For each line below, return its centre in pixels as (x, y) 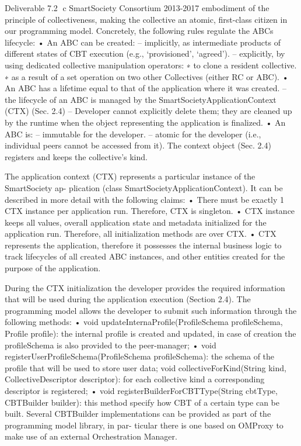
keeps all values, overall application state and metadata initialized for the (136, 222)
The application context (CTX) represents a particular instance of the (130, 176)
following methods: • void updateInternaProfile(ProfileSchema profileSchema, (144, 322)
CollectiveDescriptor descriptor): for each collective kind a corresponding (135, 379)
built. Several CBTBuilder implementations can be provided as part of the (138, 414)
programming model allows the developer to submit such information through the (151, 310)
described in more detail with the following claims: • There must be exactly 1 (145, 199)
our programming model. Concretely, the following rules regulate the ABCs (139, 31)
